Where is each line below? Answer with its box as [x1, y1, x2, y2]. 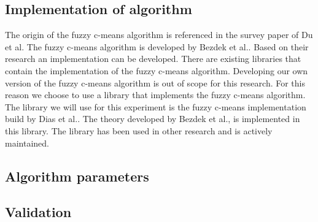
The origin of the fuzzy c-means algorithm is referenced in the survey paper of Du [5, 28, 313, 41]
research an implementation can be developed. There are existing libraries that [5, 52, 301, 65]
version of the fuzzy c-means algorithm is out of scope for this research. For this [5, 76, 305, 89]
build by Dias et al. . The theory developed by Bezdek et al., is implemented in [5, 112, 300, 125]
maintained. [5, 136, 49, 149]
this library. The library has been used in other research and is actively [5, 124, 273, 137]
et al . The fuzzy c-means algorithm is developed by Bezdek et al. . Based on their [5, 40, 309, 53]
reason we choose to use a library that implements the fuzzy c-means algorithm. [5, 88, 306, 101]
